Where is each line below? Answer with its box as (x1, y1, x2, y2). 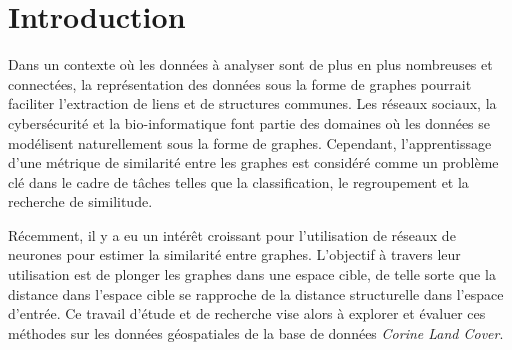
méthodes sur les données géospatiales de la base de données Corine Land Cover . (8, 322, 504, 343)
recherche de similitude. (8, 191, 153, 212)
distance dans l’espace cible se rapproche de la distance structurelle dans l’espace (8, 283, 504, 304)
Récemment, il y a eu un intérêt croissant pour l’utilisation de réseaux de (8, 224, 456, 245)
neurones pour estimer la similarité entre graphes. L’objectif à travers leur (8, 244, 461, 265)
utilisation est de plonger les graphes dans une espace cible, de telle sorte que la (8, 264, 496, 285)
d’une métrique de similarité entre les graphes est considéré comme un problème (8, 152, 499, 173)
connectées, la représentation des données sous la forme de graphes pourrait (8, 73, 472, 94)
